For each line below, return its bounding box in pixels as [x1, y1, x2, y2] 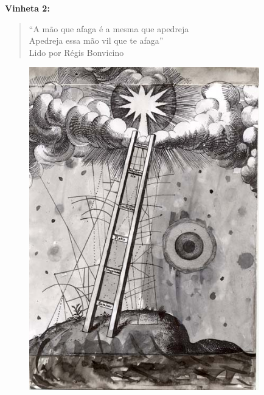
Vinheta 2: [5, 2, 50, 14]
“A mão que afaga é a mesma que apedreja [29, 22, 189, 35]
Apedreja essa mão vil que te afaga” [29, 34, 164, 47]
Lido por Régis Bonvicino [29, 46, 124, 58]
